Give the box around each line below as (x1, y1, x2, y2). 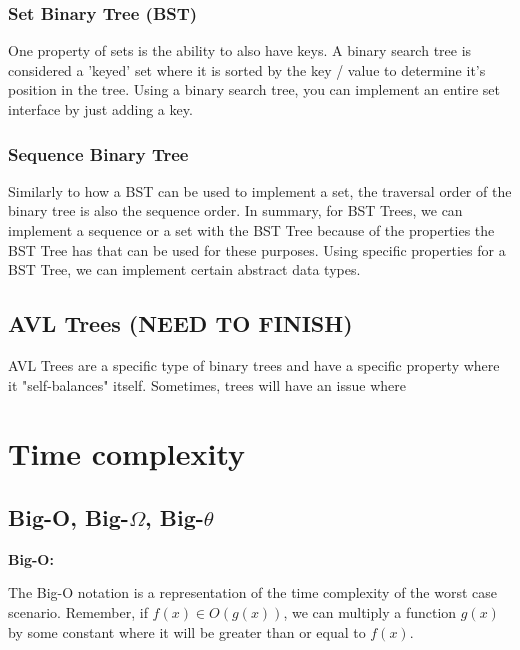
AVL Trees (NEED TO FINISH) (8, 308, 353, 339)
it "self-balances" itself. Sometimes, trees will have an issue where (8, 374, 406, 395)
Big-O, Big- (8, 501, 129, 532)
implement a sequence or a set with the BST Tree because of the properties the (8, 220, 495, 240)
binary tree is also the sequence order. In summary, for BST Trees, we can (8, 200, 463, 221)
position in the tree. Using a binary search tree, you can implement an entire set (8, 79, 501, 100)
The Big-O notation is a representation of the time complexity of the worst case (8, 582, 498, 603)
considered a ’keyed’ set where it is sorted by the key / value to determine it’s (8, 59, 486, 80)
